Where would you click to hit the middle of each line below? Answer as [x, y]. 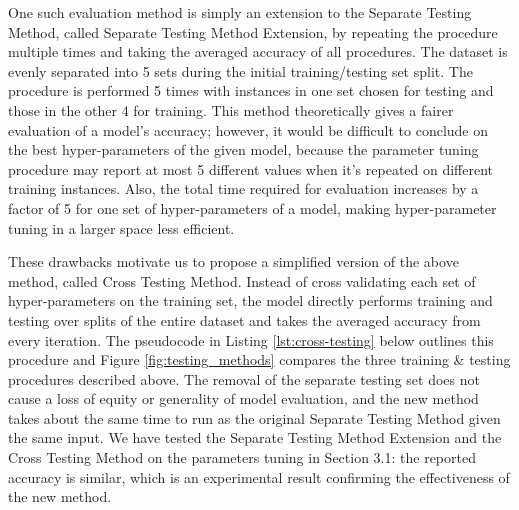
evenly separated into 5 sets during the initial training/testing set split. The [240, 70]
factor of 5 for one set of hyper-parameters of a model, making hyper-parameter [252, 207]
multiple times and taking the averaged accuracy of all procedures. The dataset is [258, 51]
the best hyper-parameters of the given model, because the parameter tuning [243, 149]
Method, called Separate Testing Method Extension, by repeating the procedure [253, 31]
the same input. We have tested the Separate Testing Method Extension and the [255, 437]
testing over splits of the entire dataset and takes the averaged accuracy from [244, 319]
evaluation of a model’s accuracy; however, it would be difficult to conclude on [248, 129]
